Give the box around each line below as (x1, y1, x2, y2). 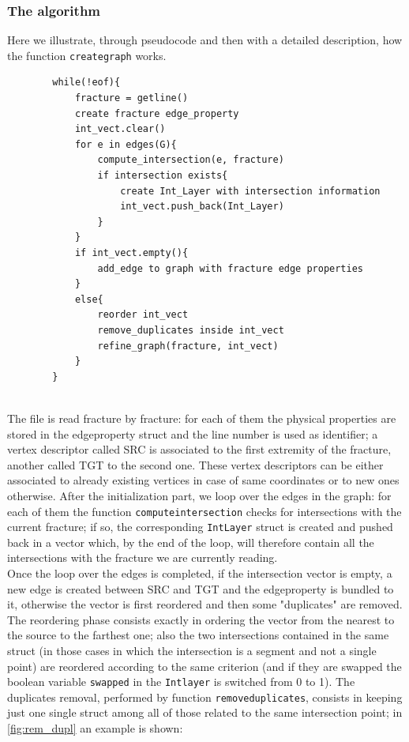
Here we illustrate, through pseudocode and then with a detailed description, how (7, 32, 403, 48)
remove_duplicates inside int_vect (97, 324, 284, 336)
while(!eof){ (52, 77, 121, 89)
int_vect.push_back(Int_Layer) (120, 201, 284, 213)
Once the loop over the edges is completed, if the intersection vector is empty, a (7, 565, 392, 581)
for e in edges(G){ (74, 138, 177, 150)
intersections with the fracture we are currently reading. (7, 549, 278, 566)
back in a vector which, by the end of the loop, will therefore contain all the (7, 533, 374, 550)
